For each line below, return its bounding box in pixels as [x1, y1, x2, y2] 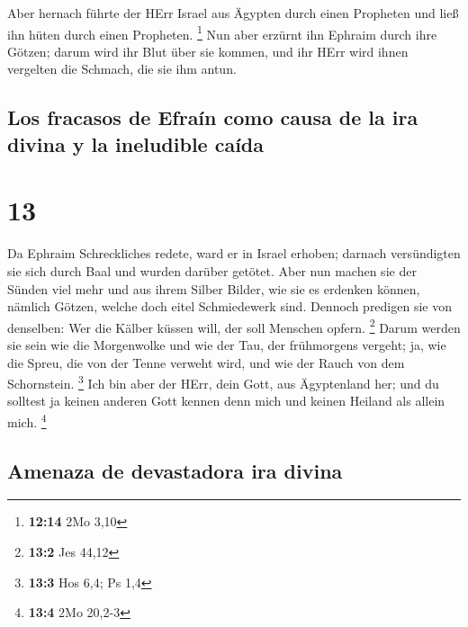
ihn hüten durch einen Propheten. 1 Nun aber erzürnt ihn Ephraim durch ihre [7, 22, 437, 43]
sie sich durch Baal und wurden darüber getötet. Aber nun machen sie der [7, 261, 417, 280]
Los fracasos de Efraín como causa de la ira [7, 103, 418, 131]
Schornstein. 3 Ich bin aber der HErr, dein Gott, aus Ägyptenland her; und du [7, 372, 439, 392]
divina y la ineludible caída [7, 130, 265, 157]
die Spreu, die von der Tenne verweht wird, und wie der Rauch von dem [7, 353, 405, 372]
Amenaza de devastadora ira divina [7, 456, 343, 484]
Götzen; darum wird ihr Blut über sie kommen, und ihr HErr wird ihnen [7, 41, 409, 60]
